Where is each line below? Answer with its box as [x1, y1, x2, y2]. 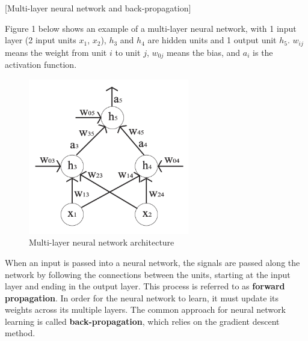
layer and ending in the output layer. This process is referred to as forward [5, 280, 285, 292]
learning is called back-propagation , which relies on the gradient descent [5, 315, 280, 327]
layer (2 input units [5, 34, 76, 46]
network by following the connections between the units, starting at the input [5, 268, 291, 280]
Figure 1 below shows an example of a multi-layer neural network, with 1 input [5, 22, 297, 34]
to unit [115, 46, 141, 58]
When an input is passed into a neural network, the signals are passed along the [5, 256, 300, 268]
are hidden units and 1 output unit [147, 34, 277, 46]
